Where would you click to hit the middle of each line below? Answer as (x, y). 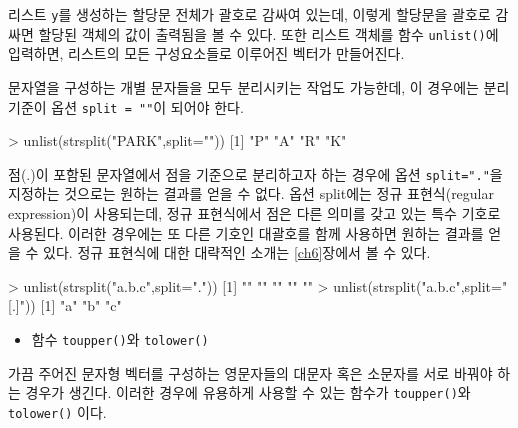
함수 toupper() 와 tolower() (120, 338)
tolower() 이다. (57, 411)
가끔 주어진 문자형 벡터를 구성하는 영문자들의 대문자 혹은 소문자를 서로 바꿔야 (250, 372)
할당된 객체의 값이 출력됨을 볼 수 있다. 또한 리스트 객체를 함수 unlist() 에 (268, 33)
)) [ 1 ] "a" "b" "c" (73, 305)
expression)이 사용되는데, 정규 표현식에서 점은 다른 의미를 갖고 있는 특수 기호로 (254, 213)
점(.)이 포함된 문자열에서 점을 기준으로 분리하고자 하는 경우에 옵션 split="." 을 (255, 173)
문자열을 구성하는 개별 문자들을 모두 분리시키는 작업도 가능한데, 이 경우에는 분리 (259, 86)
